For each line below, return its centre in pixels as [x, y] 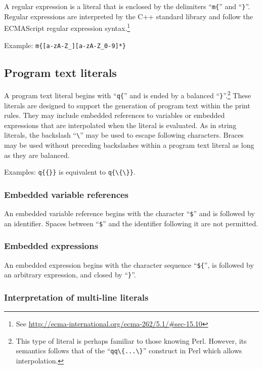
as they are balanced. [37, 155]
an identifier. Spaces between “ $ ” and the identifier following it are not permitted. [131, 223]
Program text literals [60, 72]
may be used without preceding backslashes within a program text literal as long [129, 145]
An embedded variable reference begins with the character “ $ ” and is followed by [129, 213]
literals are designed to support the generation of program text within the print [127, 105]
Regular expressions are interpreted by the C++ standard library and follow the [129, 16]
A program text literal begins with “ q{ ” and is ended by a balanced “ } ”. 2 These [128, 95]
